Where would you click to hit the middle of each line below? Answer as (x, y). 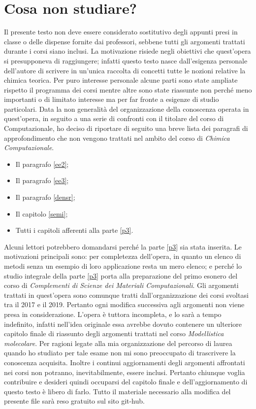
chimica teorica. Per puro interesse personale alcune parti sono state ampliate (121, 80)
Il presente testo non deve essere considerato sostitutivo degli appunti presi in (121, 32)
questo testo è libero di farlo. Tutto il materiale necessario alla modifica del (117, 391)
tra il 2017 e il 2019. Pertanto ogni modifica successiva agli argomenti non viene (124, 304)
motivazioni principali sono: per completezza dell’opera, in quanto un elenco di (123, 256)
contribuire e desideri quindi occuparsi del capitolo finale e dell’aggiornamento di (126, 382)
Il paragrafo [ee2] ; (42, 164)
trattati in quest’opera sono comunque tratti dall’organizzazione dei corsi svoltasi (126, 295)
